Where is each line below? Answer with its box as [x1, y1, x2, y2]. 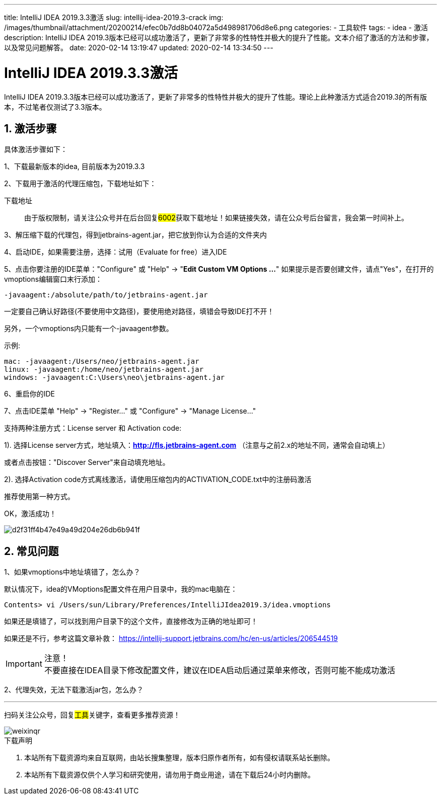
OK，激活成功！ [4, 509, 57, 518]
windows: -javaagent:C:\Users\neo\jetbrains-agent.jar [4, 373, 225, 382]
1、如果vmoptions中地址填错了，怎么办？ [4, 568, 140, 577]
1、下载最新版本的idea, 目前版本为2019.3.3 [4, 162, 145, 171]
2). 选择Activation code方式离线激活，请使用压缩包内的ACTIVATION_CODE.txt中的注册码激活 [4, 475, 312, 484]
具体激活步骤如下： [4, 145, 67, 154]
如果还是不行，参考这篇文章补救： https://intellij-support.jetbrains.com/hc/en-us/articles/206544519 [4, 634, 338, 643]
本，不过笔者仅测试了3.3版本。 [4, 102, 106, 111]
